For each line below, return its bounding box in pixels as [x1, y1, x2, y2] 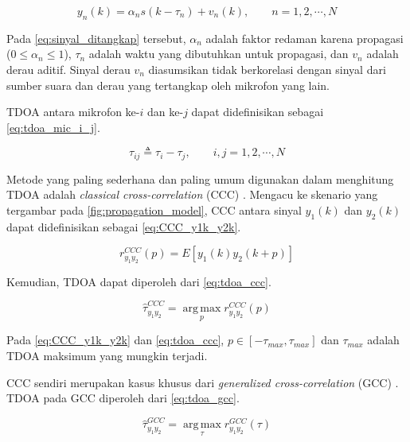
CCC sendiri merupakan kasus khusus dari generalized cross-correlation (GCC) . [6, 374, 399, 390]
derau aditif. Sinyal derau [6, 60, 131, 77]
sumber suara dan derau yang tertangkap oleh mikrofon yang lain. [6, 76, 330, 93]
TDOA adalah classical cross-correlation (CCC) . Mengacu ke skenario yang [6, 186, 378, 203]
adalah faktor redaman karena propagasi [205, 29, 404, 46]
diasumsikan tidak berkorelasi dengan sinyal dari [148, 60, 386, 77]
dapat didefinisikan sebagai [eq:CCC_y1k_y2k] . [6, 218, 241, 235]
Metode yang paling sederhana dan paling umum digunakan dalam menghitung [6, 170, 394, 187]
